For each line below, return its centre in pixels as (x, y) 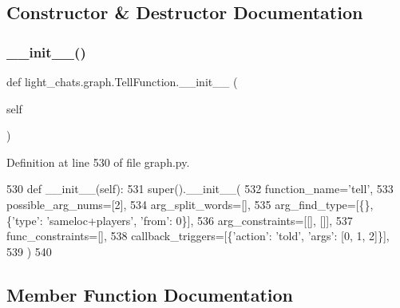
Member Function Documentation (150, 294)
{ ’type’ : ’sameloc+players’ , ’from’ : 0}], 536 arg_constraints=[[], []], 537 (180, 220)
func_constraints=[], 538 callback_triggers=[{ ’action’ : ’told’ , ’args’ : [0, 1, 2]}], (198, 236)
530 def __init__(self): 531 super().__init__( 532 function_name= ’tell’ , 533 (200, 189)
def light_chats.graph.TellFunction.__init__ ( (122, 81)
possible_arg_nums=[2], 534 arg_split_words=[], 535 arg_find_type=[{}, (190, 204)
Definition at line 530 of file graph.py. (98, 162)
